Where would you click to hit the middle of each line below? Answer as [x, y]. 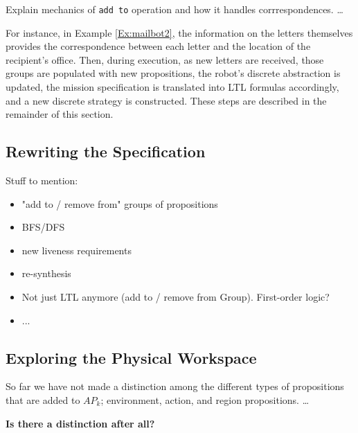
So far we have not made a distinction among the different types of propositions [175, 386]
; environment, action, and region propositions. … [205, 399]
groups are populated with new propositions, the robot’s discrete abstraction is [173, 73]
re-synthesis [46, 273]
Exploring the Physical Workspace [131, 357]
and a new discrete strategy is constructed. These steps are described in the [166, 100]
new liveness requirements [77, 250]
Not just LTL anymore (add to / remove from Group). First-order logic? [176, 296]
